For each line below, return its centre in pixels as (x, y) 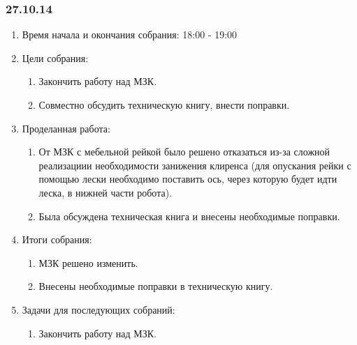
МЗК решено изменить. (88, 262)
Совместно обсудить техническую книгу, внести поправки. (164, 105)
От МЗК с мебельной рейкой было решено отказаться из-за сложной (184, 152)
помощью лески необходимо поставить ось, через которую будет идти (188, 179)
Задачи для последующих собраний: (99, 309)
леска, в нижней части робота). (105, 192)
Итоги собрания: (57, 239)
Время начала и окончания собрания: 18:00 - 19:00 (130, 34)
